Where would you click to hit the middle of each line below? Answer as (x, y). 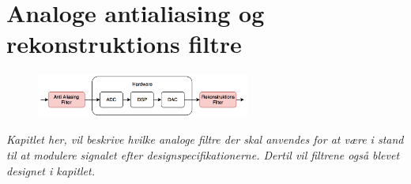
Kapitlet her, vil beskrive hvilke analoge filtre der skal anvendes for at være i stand (205, 139)
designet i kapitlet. (51, 170)
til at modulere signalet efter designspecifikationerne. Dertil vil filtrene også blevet (203, 155)
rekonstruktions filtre (124, 44)
